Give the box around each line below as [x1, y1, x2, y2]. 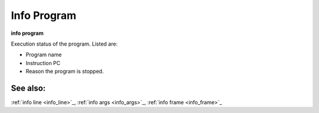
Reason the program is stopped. [25, 68, 104, 75]
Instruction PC [25, 59, 61, 66]
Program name [25, 51, 62, 59]
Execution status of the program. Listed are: [11, 40, 118, 47]
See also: [11, 83, 46, 93]
